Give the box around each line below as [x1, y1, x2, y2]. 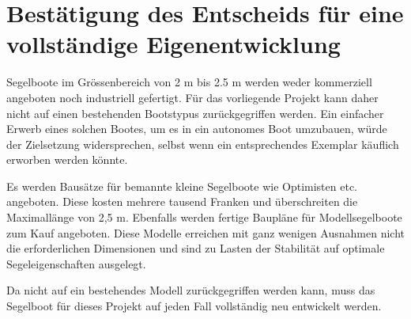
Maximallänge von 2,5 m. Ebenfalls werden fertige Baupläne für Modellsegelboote [6, 209, 402, 226]
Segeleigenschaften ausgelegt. [6, 255, 146, 272]
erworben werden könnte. [6, 151, 128, 168]
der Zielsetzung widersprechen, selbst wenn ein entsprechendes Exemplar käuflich [6, 135, 399, 152]
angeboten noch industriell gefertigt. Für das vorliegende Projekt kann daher [6, 89, 379, 105]
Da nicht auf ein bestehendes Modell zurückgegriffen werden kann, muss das [6, 282, 375, 298]
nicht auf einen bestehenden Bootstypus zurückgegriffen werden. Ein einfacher [6, 104, 384, 121]
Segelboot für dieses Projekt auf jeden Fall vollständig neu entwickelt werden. [6, 298, 382, 314]
